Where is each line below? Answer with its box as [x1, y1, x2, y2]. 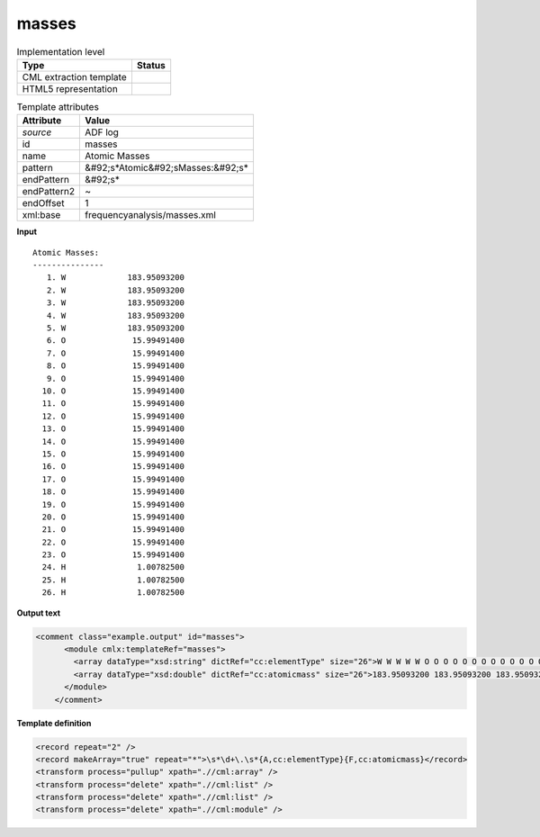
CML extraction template [22, 70, 127, 83]
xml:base [22, 209, 61, 221]
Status [136, 58, 166, 71]
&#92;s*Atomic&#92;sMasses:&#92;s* [85, 162, 249, 175]
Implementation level [16, 45, 105, 58]
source [22, 126, 52, 139]
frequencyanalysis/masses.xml [85, 209, 216, 221]
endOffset [22, 197, 65, 210]
